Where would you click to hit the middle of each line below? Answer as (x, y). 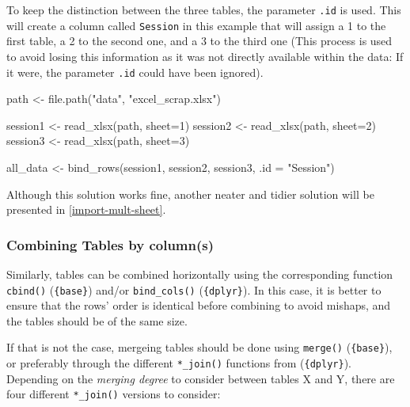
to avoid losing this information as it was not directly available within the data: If (205, 56)
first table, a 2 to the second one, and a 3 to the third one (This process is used (199, 41)
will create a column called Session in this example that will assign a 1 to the (196, 25)
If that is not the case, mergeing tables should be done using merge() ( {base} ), (199, 347)
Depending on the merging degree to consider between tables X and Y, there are (201, 378)
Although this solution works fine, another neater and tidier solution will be (190, 194)
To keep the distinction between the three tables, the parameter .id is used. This (204, 10)
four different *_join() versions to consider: (114, 394)
